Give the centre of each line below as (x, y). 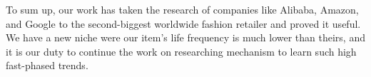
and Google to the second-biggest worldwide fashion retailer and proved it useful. (183, 23)
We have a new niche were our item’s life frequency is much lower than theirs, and (185, 37)
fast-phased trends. (47, 65)
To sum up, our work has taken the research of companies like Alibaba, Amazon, (182, 9)
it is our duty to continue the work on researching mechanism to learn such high (181, 51)
